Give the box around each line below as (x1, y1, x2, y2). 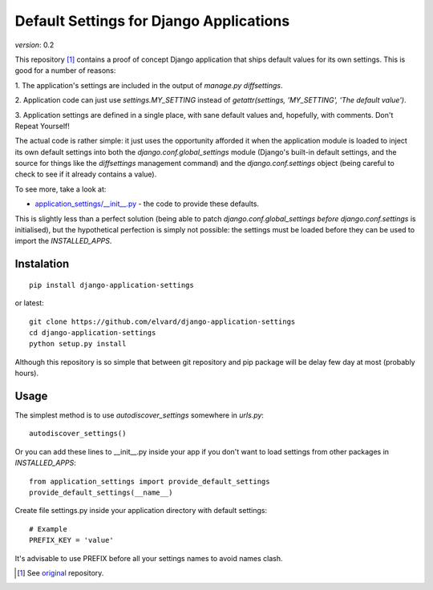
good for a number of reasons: (14, 66, 116, 75)
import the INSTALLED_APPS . (14, 236, 112, 246)
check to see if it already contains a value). (14, 169, 157, 180)
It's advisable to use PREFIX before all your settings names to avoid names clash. (14, 553, 283, 563)
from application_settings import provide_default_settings (29, 477, 270, 486)
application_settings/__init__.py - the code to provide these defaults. (34, 199, 260, 208)
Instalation (14, 257, 70, 271)
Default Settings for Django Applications (14, 12, 290, 30)
